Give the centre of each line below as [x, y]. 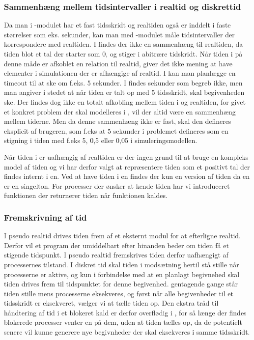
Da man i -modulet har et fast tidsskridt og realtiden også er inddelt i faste [117, 25]
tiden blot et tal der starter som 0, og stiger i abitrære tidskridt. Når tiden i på [123, 54]
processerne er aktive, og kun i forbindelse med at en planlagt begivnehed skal [122, 274]
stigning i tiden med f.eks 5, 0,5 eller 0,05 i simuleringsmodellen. [101, 140]
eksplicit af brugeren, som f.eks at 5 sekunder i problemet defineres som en [116, 130]
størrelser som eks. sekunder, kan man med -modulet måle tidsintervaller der [119, 34]
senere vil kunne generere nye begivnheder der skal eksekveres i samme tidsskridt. [127, 332]
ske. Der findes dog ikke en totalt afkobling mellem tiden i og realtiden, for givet [125, 101]
